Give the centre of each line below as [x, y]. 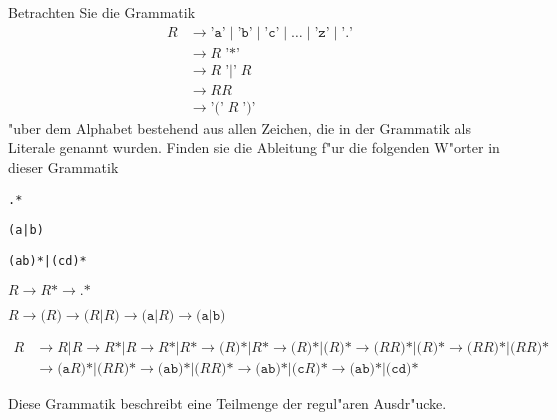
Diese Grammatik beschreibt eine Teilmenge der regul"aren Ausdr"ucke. [227, 402]
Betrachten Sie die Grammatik [102, 12]
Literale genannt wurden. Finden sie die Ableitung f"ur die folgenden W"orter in [254, 147]
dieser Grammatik [63, 166]
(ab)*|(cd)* [47, 260]
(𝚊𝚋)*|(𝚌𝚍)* [384, 368]
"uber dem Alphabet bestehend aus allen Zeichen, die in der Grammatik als [240, 127]
